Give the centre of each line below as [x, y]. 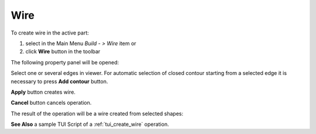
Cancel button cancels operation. [51, 103]
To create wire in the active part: [50, 33]
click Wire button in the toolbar [63, 51]
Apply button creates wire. [43, 92]
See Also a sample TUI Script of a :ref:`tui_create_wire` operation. [90, 124]
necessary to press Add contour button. [59, 81]
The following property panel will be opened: [65, 62]
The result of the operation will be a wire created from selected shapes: [97, 114]
